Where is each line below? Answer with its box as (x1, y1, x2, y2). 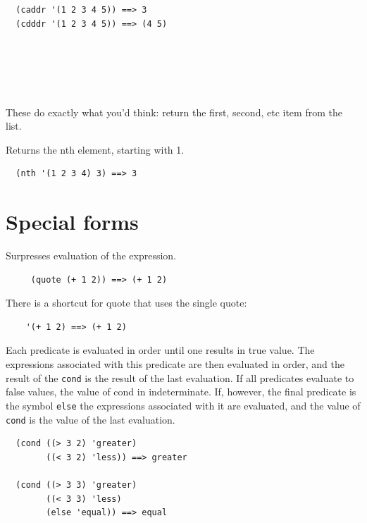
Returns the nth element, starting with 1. (6, 142, 185, 156)
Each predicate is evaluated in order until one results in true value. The (6, 343, 315, 357)
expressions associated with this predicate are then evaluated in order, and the (6, 357, 344, 371)
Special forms (6, 207, 139, 236)
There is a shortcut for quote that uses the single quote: (6, 295, 247, 310)
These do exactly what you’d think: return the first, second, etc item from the (6, 104, 342, 119)
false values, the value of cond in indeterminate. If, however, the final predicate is (6, 384, 356, 399)
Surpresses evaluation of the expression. (6, 248, 177, 263)
